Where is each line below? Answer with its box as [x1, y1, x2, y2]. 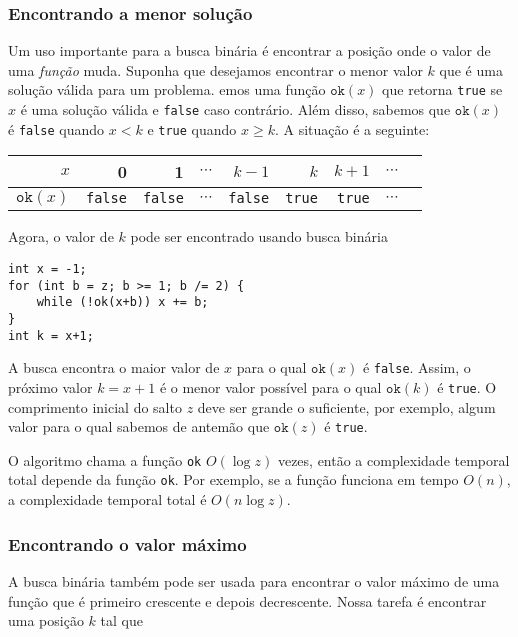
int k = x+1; [8, 328, 94, 343]
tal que [100, 610, 143, 631]
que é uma [439, 59, 503, 80]
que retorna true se [382, 79, 503, 100]
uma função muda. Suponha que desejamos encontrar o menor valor [8, 59, 423, 80]
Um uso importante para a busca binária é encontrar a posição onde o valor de [8, 40, 491, 61]
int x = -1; [8, 261, 87, 276]
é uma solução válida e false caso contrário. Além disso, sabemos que [20, 99, 451, 120]
